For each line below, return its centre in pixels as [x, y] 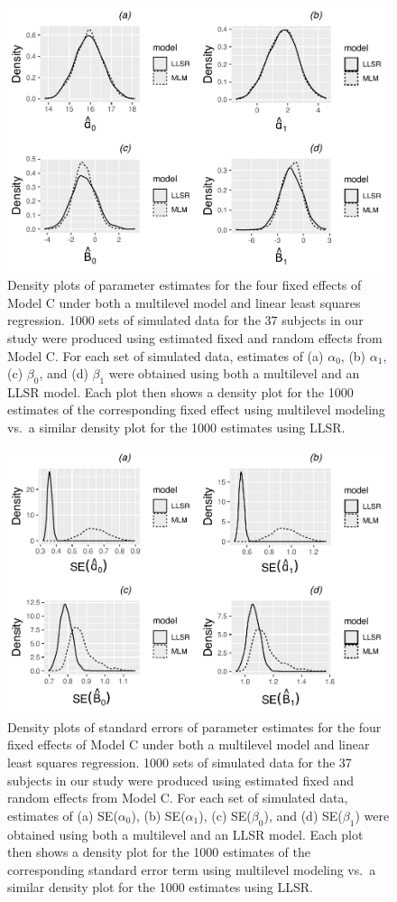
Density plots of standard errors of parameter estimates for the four [194, 726]
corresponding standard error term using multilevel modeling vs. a [192, 869]
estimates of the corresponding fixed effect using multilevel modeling [196, 409]
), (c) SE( [225, 815]
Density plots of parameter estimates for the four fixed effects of [185, 285]
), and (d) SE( [303, 815]
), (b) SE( [158, 815]
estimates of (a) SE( [63, 815]
